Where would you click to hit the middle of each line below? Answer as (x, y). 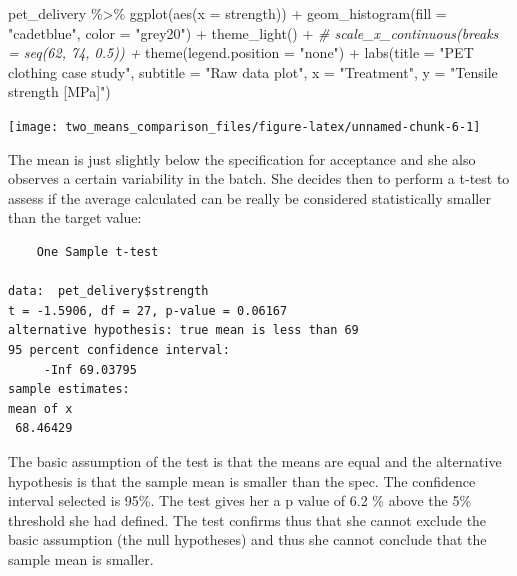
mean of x (40, 408)
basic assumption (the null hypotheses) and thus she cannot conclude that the (247, 539)
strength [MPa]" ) (59, 91)
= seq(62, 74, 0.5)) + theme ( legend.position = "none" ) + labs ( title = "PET (241, 52)
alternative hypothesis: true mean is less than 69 (183, 330)
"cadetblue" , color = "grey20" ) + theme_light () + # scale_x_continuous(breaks (253, 32)
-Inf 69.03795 (90, 369)
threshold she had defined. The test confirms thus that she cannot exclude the (247, 519)
